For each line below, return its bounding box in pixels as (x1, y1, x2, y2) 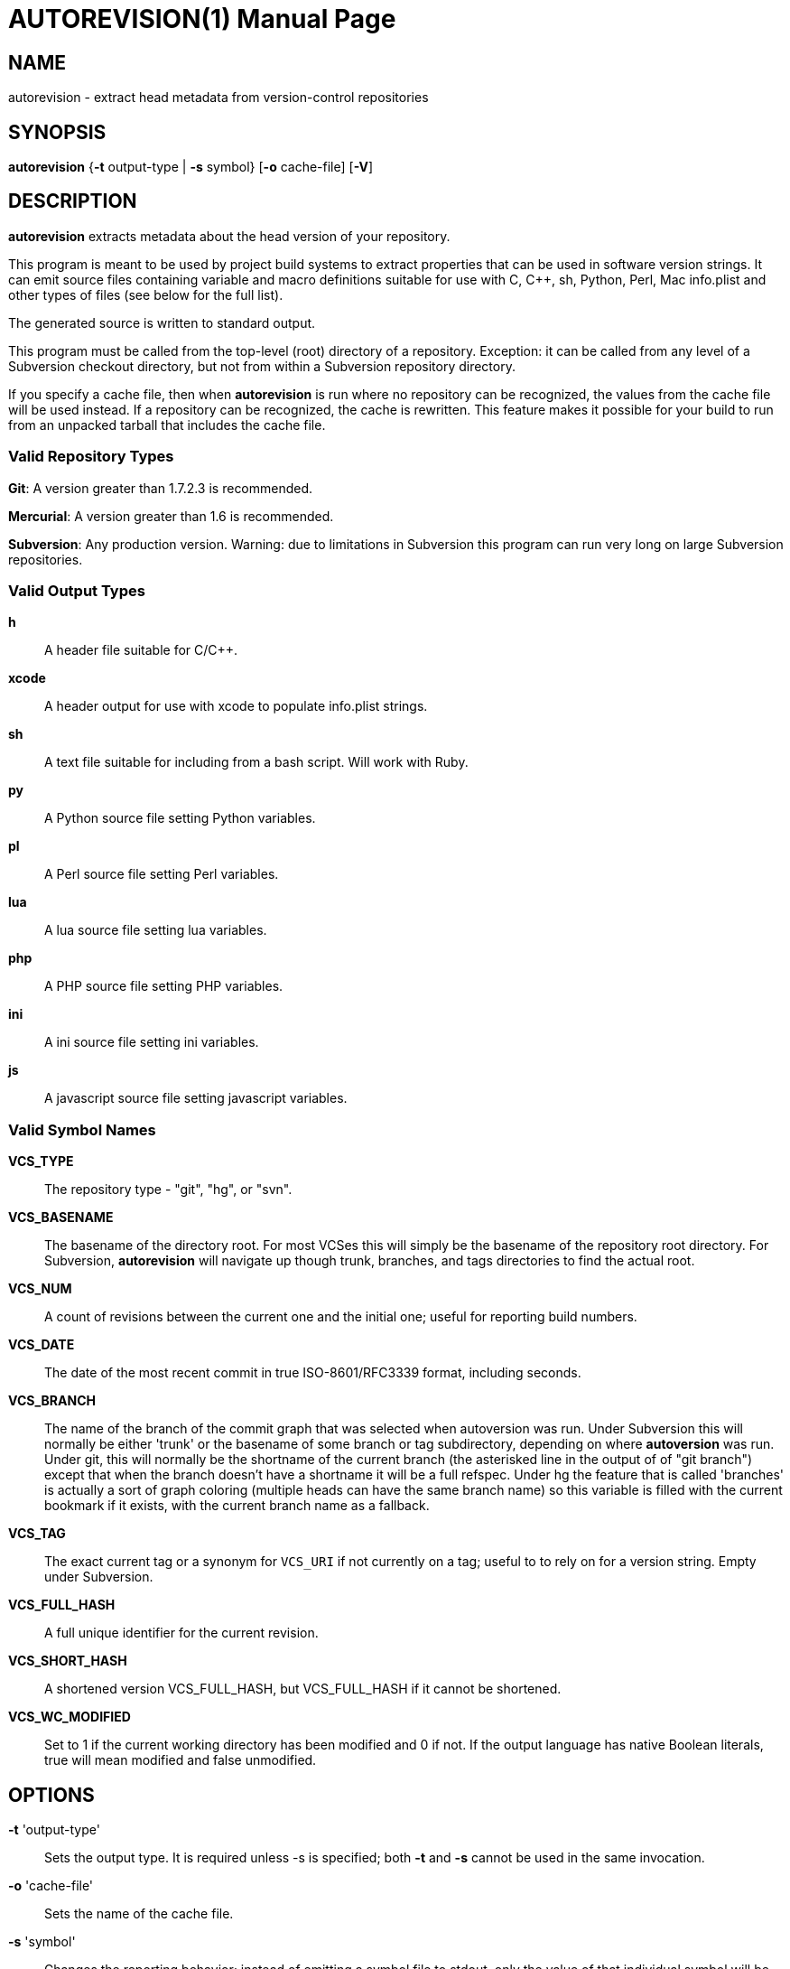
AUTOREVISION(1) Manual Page (8, 4, 396, 34)
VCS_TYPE (8, 1153, 74, 1170)
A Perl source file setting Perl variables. (44, 866, 279, 882)
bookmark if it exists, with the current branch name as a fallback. (44, 1498, 430, 1514)
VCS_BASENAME (8, 1209, 114, 1226)
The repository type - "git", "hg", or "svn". (44, 1181, 293, 1198)
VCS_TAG (8, 1526, 66, 1542)
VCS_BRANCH (8, 1393, 96, 1409)
